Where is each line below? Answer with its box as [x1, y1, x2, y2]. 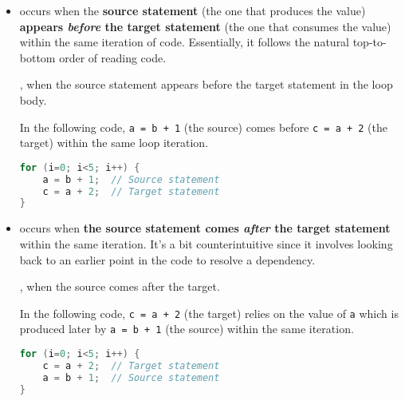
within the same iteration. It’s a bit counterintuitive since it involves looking [19, 235, 393, 252]
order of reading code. [59, 49, 167, 66]
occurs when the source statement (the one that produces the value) [19, 2, 366, 18]
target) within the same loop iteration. [19, 134, 209, 151]
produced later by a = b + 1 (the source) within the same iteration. [19, 320, 354, 337]
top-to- [352, 34, 387, 50]
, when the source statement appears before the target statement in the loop [19, 76, 393, 93]
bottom [19, 49, 56, 66]
